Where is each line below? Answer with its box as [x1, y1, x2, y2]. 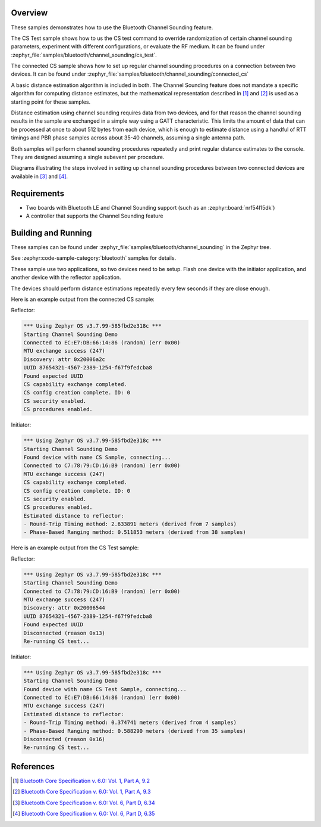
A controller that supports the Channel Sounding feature [26, 212, 163, 220]
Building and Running [11, 228, 92, 238]
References [11, 761, 55, 772]
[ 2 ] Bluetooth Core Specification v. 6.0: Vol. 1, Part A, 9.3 [12, 788, 151, 795]
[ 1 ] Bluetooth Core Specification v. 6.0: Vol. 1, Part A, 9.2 [12, 777, 150, 784]
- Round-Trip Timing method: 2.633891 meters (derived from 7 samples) [23, 521, 237, 527]
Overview [11, 8, 48, 18]
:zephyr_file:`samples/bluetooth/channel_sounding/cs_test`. [11, 51, 157, 58]
